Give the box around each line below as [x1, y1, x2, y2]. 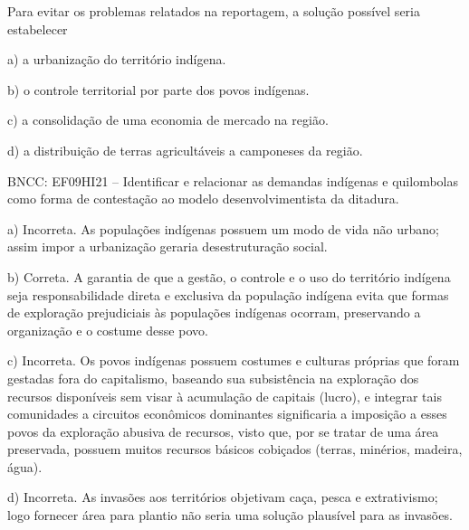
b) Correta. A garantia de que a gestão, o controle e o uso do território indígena [7, 267, 451, 286]
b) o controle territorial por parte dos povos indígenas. [7, 80, 310, 99]
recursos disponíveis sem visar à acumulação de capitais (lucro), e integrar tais [7, 386, 442, 405]
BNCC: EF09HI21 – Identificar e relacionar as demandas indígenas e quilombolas [7, 171, 458, 190]
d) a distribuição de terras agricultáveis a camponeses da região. [7, 140, 363, 159]
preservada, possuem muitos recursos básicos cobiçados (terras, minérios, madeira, [7, 440, 463, 459]
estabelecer [7, 19, 68, 38]
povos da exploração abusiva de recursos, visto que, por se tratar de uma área [7, 421, 439, 440]
